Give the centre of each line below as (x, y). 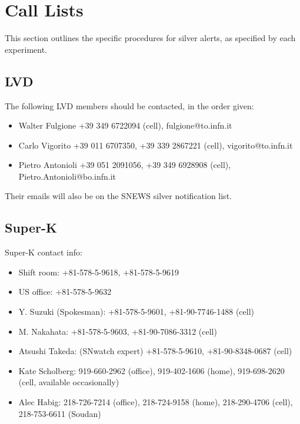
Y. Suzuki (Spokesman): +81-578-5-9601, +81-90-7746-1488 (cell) (136, 312)
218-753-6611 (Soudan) (60, 413)
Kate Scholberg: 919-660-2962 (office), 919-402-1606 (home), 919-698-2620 (151, 370)
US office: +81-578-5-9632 (65, 292)
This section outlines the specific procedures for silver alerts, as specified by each (150, 38)
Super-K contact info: (44, 252)
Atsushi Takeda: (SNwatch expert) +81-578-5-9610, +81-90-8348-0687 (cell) (155, 351)
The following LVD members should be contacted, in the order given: (129, 105)
